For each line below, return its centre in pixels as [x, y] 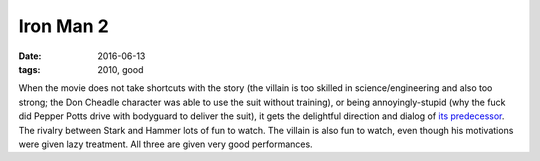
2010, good [120, 69]
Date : [30, 56]
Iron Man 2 [63, 26]
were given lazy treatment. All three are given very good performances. [166, 144]
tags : [29, 69]
